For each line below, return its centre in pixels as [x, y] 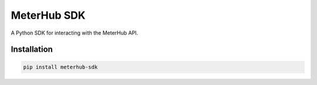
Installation [32, 50]
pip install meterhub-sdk [60, 67]
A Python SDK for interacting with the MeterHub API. [75, 33]
